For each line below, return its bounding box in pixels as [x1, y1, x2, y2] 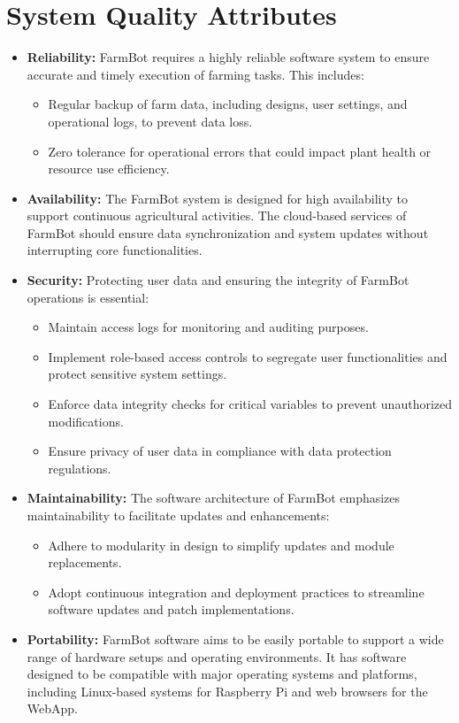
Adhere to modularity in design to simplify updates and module [48, 535, 394, 554]
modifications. [48, 411, 124, 430]
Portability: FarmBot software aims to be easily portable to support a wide [27, 629, 444, 648]
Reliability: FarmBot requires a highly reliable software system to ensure [27, 48, 430, 66]
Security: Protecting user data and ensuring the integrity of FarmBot [27, 271, 409, 289]
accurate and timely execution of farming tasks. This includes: [27, 65, 364, 83]
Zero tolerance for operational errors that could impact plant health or [48, 142, 432, 160]
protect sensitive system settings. [48, 365, 227, 383]
